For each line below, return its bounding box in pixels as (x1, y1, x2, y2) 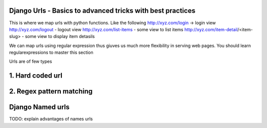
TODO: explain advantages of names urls (9, 116, 93, 122)
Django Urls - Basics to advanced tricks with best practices (9, 6, 195, 15)
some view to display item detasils (25, 34, 95, 40)
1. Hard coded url (9, 72, 63, 80)
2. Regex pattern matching (9, 87, 93, 96)
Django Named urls (9, 103, 70, 111)
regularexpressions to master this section (9, 49, 93, 55)
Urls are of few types (9, 58, 52, 64)
